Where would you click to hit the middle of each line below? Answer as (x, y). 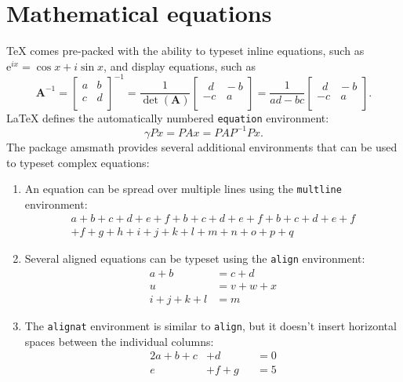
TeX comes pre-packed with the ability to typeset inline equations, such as (185, 51)
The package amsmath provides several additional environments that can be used (202, 146)
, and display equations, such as (180, 65)
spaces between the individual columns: (119, 341)
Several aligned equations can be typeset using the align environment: (195, 258)
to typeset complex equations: (78, 162)
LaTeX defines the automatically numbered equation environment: (168, 117)
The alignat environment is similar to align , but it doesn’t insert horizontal (211, 326)
